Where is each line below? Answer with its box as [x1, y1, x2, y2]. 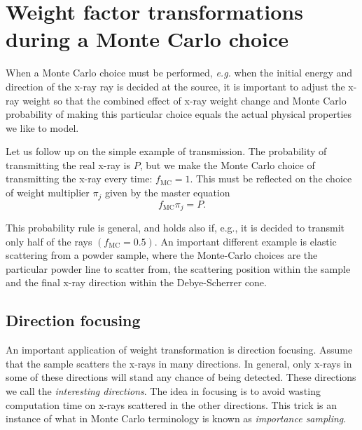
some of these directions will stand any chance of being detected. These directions [6, 370, 356, 384]
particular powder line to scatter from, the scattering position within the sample [6, 261, 351, 276]
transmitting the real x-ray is [6, 157, 130, 172]
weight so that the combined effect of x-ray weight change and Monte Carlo [22, 93, 347, 107]
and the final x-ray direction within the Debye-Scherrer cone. [6, 275, 267, 290]
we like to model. [6, 120, 79, 135]
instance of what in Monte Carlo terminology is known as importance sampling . [6, 411, 347, 426]
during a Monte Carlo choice [6, 25, 289, 53]
